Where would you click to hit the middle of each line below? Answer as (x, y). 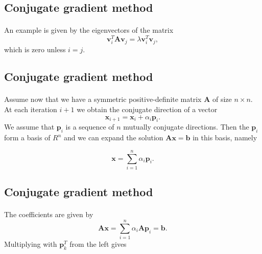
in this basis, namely (225, 137)
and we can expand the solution (114, 137)
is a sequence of (90, 127)
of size (222, 99)
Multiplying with (31, 244)
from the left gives (98, 244)
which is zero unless (35, 49)
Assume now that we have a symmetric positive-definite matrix (103, 99)
